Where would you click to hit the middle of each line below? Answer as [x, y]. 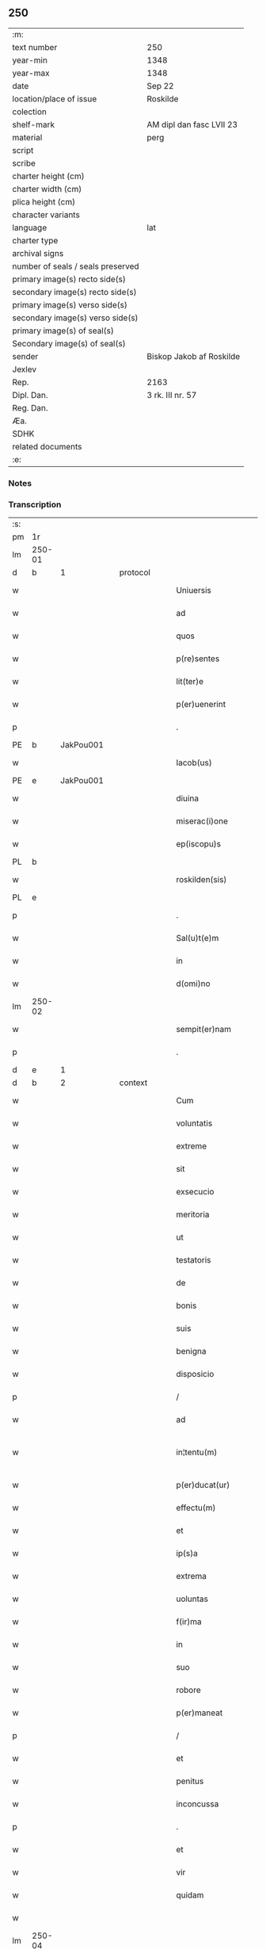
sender [25, 356]
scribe [24, 163]
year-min [30, 60]
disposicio [195, 1374]
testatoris [194, 1260]
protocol [135, 572]
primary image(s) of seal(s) [63, 331]
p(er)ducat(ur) [203, 1485]
